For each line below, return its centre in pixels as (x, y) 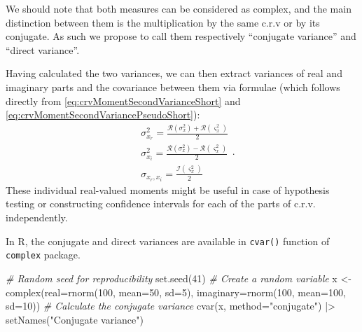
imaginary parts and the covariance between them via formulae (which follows (173, 87)
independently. (37, 217)
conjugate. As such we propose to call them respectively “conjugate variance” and (181, 36)
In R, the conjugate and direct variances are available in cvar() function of (168, 241)
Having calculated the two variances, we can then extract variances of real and (174, 73)
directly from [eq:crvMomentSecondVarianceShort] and (123, 101)
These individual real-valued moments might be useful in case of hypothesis (168, 189)
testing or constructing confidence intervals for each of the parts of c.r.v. (161, 203)
